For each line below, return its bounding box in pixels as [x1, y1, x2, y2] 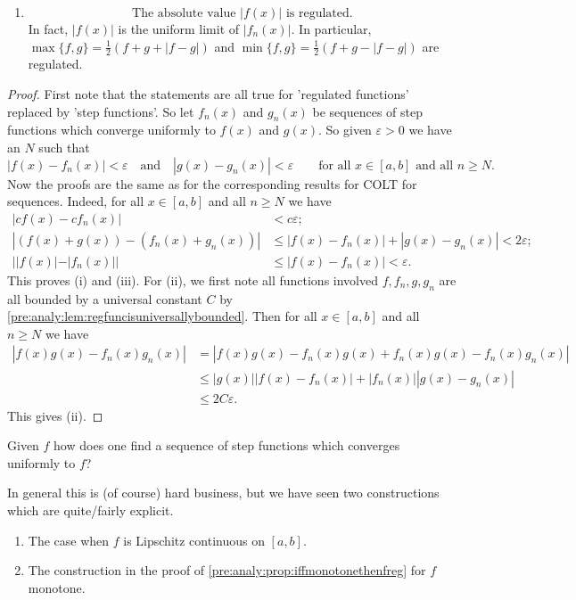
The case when [28, 530, 110, 549]
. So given [318, 120, 372, 139]
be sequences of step [312, 102, 424, 120]
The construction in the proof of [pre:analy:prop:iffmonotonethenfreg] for [28, 561, 426, 579]
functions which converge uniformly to [7, 120, 216, 139]
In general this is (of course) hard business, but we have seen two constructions [7, 483, 440, 502]
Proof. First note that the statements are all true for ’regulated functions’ [7, 85, 409, 103]
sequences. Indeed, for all [7, 192, 144, 210]
